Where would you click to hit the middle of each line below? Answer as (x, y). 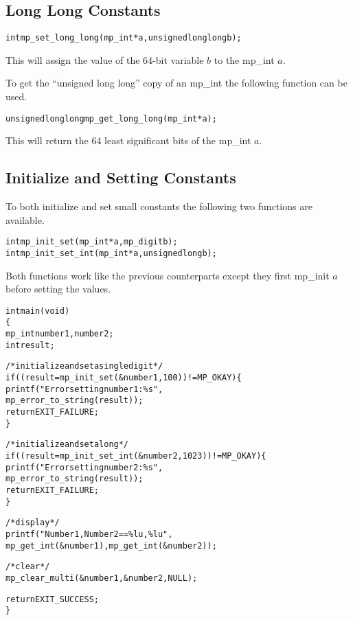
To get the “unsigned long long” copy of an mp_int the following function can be (176, 83)
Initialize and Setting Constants (121, 177)
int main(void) (38, 311)
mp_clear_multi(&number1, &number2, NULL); (102, 578)
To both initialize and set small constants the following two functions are (159, 206)
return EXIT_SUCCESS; (53, 599)
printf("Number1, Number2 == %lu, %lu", (89, 534)
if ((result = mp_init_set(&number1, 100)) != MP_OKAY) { (124, 378)
